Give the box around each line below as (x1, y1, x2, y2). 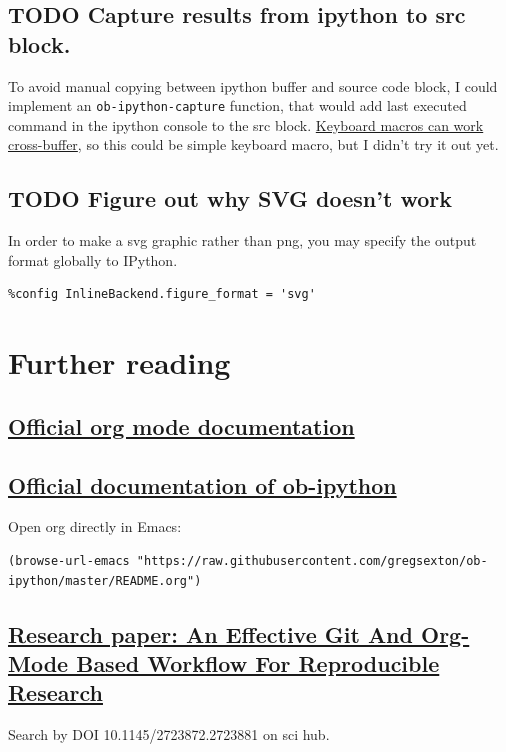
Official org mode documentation (8, 410, 355, 441)
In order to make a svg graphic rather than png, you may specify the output (8, 230, 477, 251)
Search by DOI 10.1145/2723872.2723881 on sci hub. (8, 724, 330, 745)
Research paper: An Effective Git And (8, 618, 413, 649)
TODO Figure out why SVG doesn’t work (8, 183, 452, 214)
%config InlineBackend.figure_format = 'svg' (8, 287, 316, 302)
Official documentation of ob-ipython (8, 469, 397, 500)
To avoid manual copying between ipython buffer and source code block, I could (8, 75, 498, 96)
